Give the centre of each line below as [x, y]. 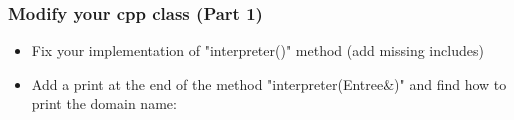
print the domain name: [104, 103]
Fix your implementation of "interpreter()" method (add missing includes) [257, 50]
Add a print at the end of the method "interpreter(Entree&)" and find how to [269, 83]
